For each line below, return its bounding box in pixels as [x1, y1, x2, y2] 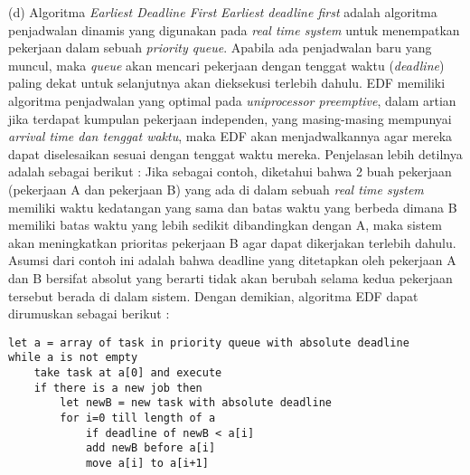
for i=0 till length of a [60, 411, 216, 424]
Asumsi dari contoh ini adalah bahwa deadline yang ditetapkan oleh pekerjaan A [8, 251, 456, 270]
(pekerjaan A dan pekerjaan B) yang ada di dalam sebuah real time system [8, 179, 424, 198]
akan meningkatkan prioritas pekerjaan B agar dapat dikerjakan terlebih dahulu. [8, 233, 456, 252]
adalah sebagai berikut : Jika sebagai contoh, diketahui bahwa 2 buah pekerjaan [8, 162, 452, 181]
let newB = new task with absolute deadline [60, 396, 332, 410]
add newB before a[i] [85, 442, 216, 455]
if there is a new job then [33, 381, 202, 394]
